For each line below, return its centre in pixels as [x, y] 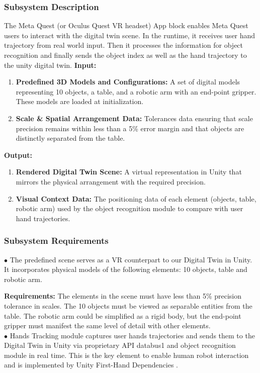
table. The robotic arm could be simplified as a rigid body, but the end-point [123, 315]
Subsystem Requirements [56, 241]
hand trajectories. [43, 218]
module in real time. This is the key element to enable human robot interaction [126, 355]
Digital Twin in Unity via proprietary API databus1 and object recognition [120, 345]
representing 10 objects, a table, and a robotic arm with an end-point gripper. [136, 91]
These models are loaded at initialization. [80, 101]
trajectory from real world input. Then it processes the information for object [124, 45]
